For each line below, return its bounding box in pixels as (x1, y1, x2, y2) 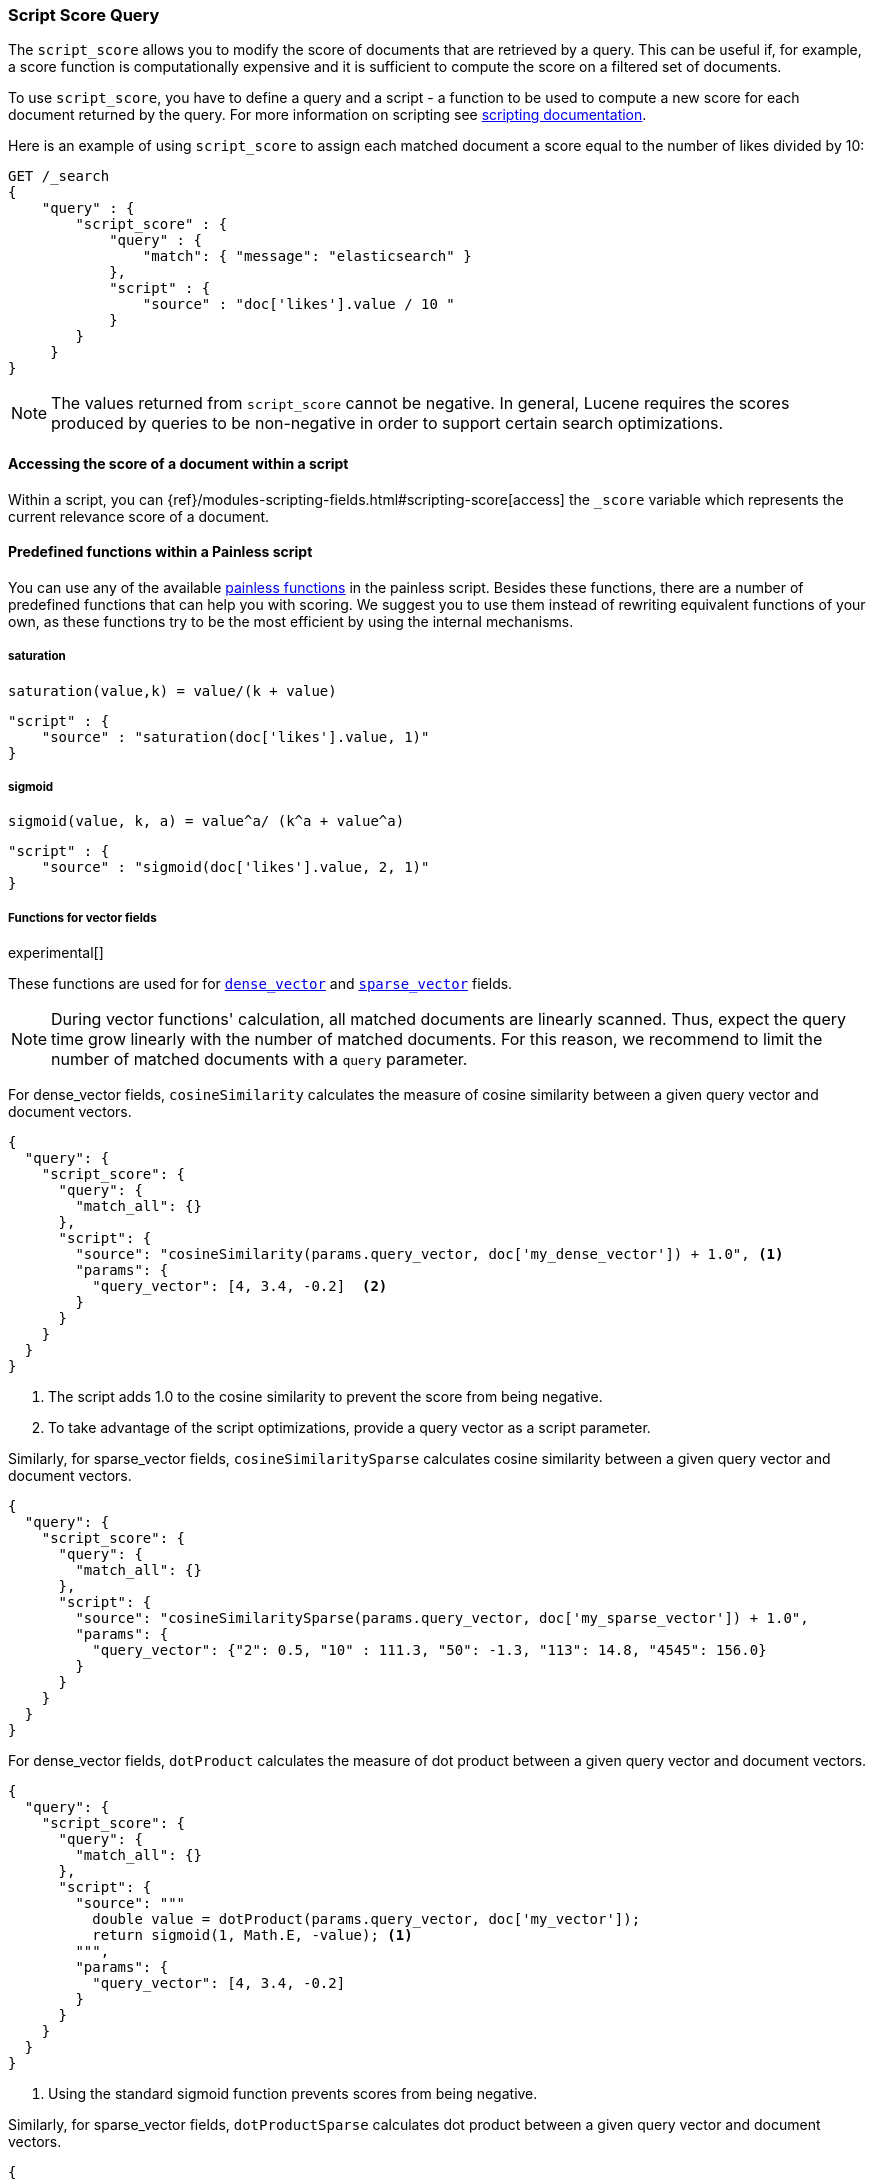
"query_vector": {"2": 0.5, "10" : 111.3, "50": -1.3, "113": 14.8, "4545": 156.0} (92, 1642, 767, 1659)
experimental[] (8, 944, 104, 962)
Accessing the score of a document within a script (8, 454, 349, 472)
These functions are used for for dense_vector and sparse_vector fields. (8, 975, 513, 993)
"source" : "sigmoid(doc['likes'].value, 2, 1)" (41, 859, 430, 876)
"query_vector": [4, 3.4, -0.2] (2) (92, 1278, 388, 1295)
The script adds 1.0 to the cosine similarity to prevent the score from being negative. (48, 1388, 603, 1406)
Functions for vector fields (8, 910, 157, 925)
